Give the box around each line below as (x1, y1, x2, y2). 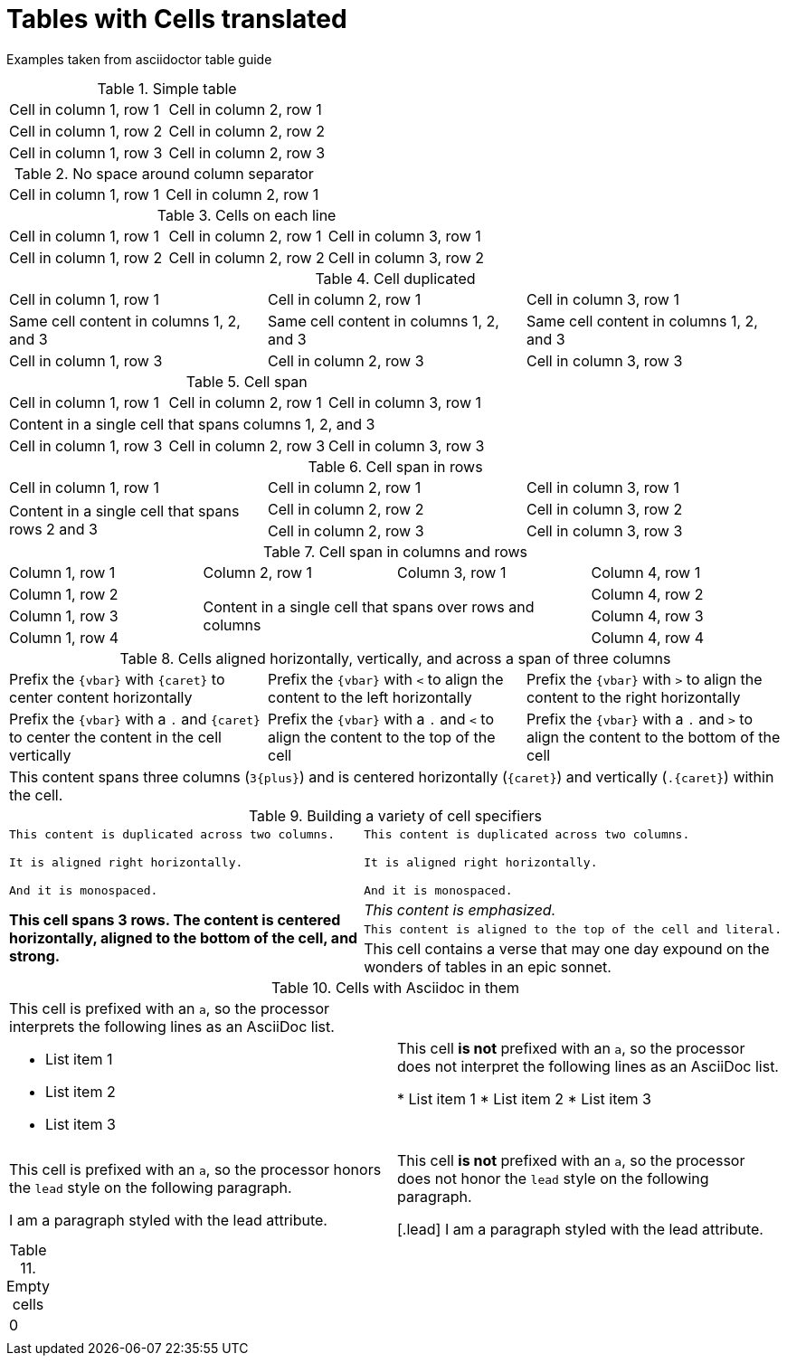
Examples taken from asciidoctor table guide (6, 51, 272, 67)
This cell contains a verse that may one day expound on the (364, 939, 770, 958)
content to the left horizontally (267, 687, 472, 706)
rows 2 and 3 (9, 519, 98, 538)
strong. (9, 947, 61, 966)
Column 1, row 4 (9, 628, 119, 647)
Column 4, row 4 (591, 628, 704, 647)
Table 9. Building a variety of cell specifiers (248, 806, 543, 825)
